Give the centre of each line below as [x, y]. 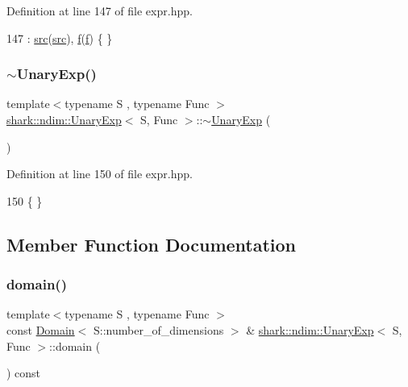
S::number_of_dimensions [158, 329]
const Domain [41, 329]
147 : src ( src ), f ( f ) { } [60, 37]
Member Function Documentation [152, 244]
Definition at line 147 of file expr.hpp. [100, 10]
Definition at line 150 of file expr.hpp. [100, 174]
